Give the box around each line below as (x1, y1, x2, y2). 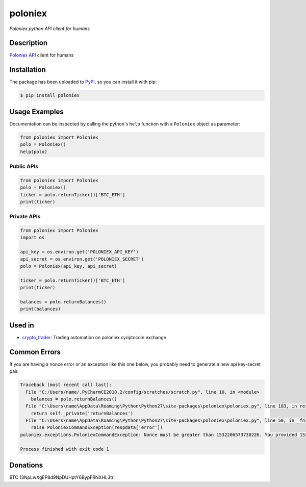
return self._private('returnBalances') (31, 411, 134, 416)
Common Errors (9, 347, 61, 356)
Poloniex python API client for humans (9, 25, 90, 32)
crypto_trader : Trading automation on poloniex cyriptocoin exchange (22, 334, 167, 340)
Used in (9, 321, 34, 329)
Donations (9, 461, 43, 470)
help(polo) (20, 148, 47, 155)
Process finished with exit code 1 (20, 446, 109, 452)
